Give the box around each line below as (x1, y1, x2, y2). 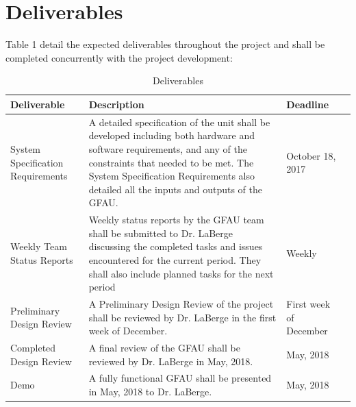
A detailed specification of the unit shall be (88, 114, 270, 129)
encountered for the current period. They (88, 252, 262, 267)
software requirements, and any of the (88, 141, 247, 156)
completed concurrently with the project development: (5, 50, 233, 64)
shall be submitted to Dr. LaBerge (88, 225, 233, 240)
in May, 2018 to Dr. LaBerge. (88, 384, 212, 399)
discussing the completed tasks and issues (88, 239, 263, 254)
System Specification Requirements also (88, 169, 255, 183)
